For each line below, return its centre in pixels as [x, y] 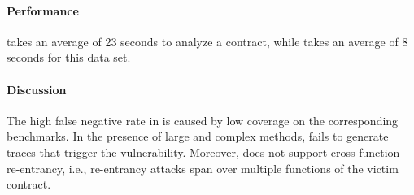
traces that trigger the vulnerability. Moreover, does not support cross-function [203, 152]
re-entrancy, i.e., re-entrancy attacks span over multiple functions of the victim [203, 168]
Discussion [37, 89]
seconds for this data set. [69, 57]
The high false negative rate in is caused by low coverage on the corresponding [203, 120]
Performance [43, 10]
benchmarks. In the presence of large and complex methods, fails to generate [198, 136]
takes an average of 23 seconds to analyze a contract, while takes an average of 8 [207, 41]
